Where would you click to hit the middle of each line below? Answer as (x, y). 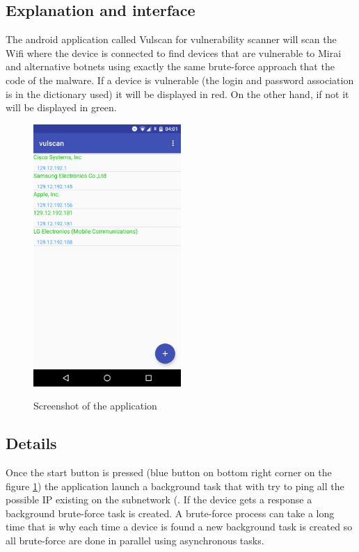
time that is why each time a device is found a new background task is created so (179, 527)
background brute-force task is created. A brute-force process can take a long (170, 513)
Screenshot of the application (95, 406)
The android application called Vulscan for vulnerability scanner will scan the (171, 39)
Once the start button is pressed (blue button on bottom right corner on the (169, 472)
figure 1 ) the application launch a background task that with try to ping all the (175, 486)
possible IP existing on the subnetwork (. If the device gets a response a (159, 500)
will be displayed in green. (61, 107)
